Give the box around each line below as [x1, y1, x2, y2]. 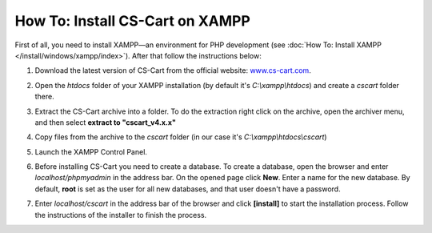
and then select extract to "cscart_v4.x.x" [34, 117, 176, 127]
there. [34, 92, 55, 102]
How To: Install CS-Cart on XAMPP [14, 12, 251, 30]
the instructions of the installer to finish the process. [34, 210, 207, 219]
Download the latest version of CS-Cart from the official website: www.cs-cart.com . [34, 66, 311, 75]
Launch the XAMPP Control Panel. [34, 147, 148, 156]
